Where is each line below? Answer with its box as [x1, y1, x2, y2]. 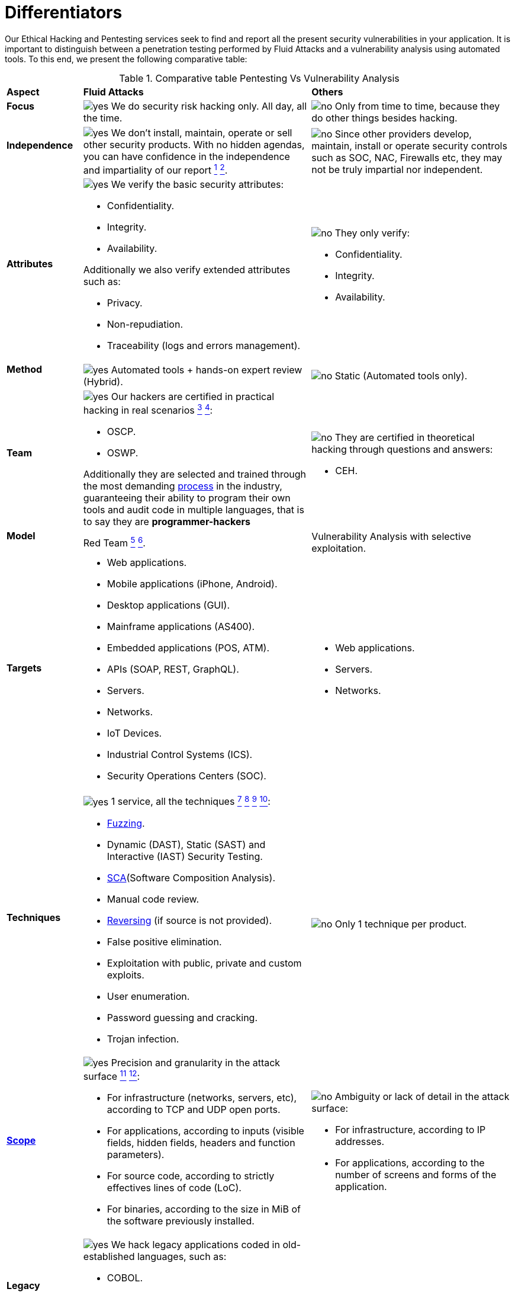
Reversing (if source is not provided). [107, 914, 272, 926]
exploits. [107, 968, 144, 981]
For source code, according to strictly [107, 1169, 275, 1182]
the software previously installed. [107, 1214, 255, 1227]
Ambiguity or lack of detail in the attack [334, 1090, 510, 1103]
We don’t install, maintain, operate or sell [111, 127, 292, 139]
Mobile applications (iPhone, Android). [107, 578, 278, 590]
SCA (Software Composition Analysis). [107, 871, 275, 884]
